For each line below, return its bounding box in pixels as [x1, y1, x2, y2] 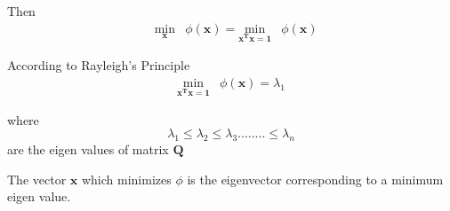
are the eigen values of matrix [7, 140, 169, 159]
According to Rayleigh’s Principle [7, 56, 190, 74]
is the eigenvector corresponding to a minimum [187, 169, 444, 188]
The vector [7, 169, 67, 188]
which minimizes [81, 169, 172, 188]
